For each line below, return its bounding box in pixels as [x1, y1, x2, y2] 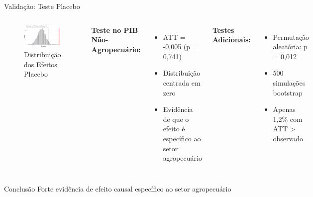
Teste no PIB [91, 24, 138, 35]
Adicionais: [212, 34, 251, 45]
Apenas [273, 104, 296, 114]
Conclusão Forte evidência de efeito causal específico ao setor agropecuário [4, 183, 231, 194]
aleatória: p [273, 41, 308, 52]
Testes [212, 24, 234, 35]
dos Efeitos [24, 59, 57, 69]
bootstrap [273, 87, 303, 98]
